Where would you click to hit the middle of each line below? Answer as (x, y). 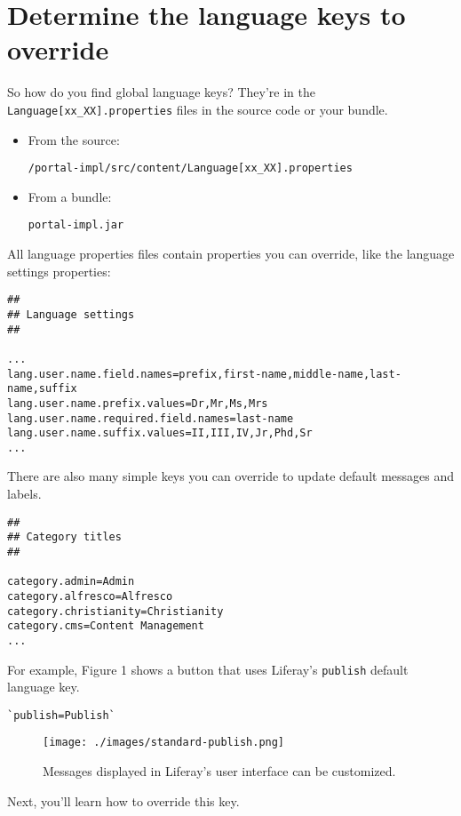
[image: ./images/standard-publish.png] (164, 743)
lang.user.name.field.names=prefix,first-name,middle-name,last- (204, 374)
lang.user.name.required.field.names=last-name (151, 418)
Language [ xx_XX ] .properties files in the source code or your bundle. (198, 109)
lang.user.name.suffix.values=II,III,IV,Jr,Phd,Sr (160, 433)
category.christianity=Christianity (115, 611)
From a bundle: (70, 196)
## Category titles (64, 537)
